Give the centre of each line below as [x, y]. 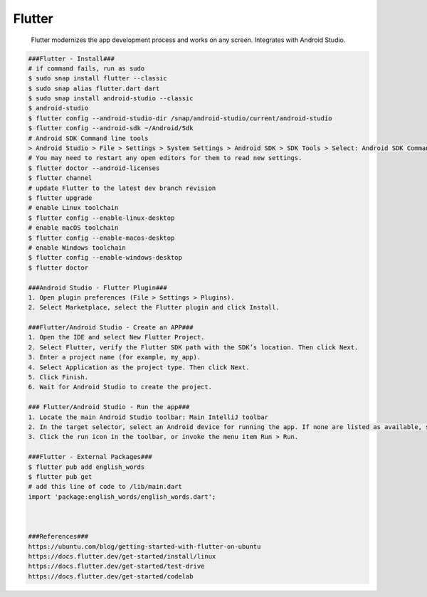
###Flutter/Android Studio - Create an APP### [111, 328]
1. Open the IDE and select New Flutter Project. [116, 337]
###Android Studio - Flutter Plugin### [97, 287]
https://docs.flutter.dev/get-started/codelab [111, 576]
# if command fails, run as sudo [86, 68]
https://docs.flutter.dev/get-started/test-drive [116, 566]
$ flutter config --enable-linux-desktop [101, 218]
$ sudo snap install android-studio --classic [111, 99]
